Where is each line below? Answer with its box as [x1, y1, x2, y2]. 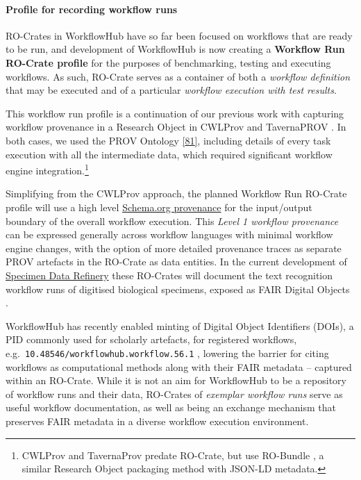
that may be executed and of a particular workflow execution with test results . [6, 83, 337, 97]
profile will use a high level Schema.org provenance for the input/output [6, 199, 312, 214]
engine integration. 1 [6, 161, 89, 177]
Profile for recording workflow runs [6, 1, 178, 16]
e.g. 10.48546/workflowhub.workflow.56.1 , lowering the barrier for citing [6, 345, 329, 360]
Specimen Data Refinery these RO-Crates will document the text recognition [6, 267, 333, 282]
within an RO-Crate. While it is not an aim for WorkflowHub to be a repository [6, 373, 346, 388]
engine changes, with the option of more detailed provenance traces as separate [6, 240, 342, 255]
